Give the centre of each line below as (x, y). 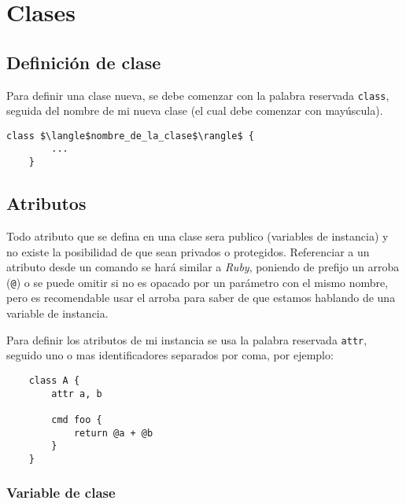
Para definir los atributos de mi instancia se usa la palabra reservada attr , (187, 339)
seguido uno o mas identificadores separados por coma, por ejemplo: (170, 355)
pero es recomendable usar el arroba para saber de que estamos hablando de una (201, 298)
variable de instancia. (57, 313)
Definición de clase (84, 62)
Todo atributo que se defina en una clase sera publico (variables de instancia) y (197, 236)
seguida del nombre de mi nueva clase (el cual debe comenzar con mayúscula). (195, 110)
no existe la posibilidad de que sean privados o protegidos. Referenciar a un (188, 251)
